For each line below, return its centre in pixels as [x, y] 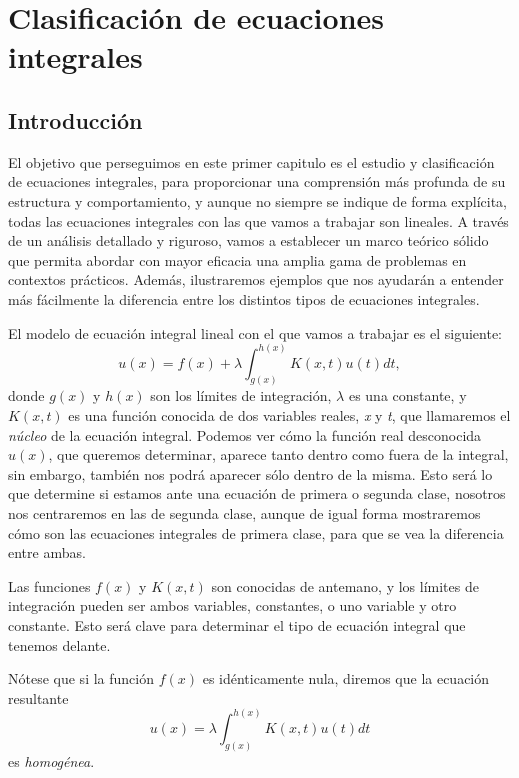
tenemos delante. [59, 644]
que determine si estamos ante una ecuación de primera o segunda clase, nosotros [257, 493]
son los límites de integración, [241, 395]
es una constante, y [407, 395]
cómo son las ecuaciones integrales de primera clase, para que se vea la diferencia [256, 532]
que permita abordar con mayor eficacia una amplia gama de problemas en [237, 259]
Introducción [75, 119]
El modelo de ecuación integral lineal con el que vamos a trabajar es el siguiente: [255, 332]
